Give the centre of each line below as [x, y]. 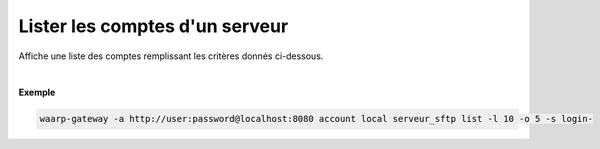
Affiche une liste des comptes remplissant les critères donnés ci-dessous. [171, 56]
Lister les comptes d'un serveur [153, 26]
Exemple [37, 92]
